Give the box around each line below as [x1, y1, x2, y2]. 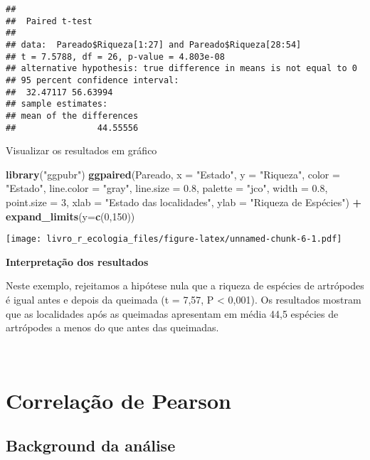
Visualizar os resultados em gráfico [6, 143, 157, 158]
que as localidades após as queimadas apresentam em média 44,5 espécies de [6, 306, 339, 321]
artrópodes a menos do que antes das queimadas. [6, 320, 219, 335]
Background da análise [6, 434, 176, 456]
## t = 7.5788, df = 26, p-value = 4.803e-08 [6, 51, 225, 62]
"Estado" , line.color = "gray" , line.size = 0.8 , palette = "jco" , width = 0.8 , [6, 181, 328, 196]
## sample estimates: [6, 99, 108, 109]
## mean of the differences [6, 110, 139, 121]
